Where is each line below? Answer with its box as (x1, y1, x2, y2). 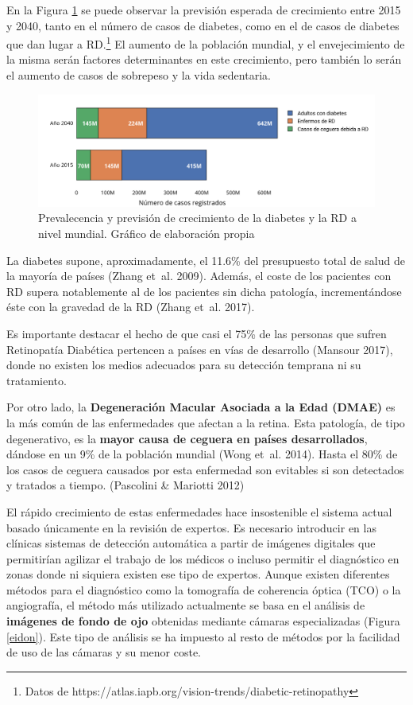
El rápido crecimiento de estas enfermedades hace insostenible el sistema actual (6, 503, 392, 520)
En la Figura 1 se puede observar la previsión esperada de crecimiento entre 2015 (6, 2, 401, 18)
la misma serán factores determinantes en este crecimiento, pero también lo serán (6, 51, 402, 68)
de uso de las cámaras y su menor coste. (6, 644, 202, 660)
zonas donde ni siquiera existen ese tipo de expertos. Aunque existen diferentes (6, 566, 390, 582)
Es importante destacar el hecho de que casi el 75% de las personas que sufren (6, 325, 387, 341)
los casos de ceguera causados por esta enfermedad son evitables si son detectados (6, 461, 404, 477)
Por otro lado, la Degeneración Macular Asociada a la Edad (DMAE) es (6, 399, 396, 415)
